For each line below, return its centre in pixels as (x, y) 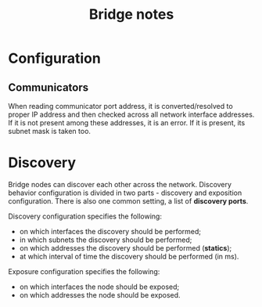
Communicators (48, 87)
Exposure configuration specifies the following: (84, 271)
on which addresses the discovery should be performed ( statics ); (126, 247)
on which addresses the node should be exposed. (100, 294)
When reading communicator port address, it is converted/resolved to (120, 106)
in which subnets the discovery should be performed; (106, 240)
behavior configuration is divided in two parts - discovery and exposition (125, 193)
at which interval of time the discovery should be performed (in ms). (129, 256)
